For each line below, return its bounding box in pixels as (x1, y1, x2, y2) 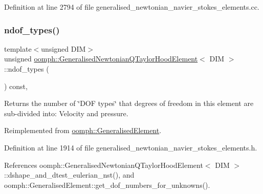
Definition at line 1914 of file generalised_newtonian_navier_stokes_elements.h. (4, 142, 257, 153)
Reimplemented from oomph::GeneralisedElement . (4, 125, 162, 136)
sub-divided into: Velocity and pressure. (4, 107, 128, 118)
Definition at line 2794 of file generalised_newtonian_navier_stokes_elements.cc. (4, 2, 259, 12)
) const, (4, 80, 28, 91)
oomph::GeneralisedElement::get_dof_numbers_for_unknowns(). (4, 179, 210, 190)
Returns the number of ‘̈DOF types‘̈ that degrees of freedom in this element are (4, 98, 254, 109)
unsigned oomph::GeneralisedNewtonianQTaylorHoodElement (4, 53, 198, 64)
